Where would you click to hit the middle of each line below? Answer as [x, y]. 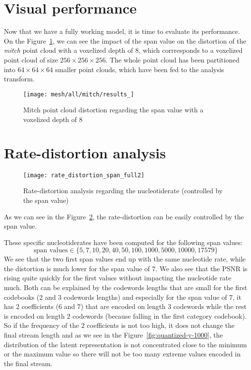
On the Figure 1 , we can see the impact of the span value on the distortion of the [125, 40]
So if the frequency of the [42, 325]
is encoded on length [34, 316]
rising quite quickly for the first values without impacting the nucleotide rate [118, 278]
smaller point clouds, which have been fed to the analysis [140, 69]
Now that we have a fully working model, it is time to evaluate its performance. [122, 31]
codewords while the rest [210, 306]
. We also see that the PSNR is [201, 268]
